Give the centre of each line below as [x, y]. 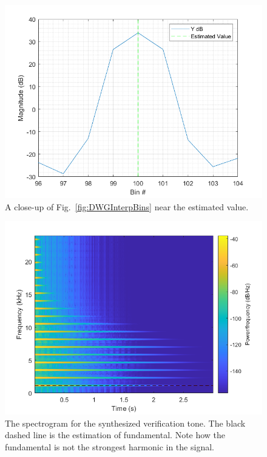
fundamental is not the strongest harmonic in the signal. [110, 446]
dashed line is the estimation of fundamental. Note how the [115, 435]
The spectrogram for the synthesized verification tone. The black [125, 423]
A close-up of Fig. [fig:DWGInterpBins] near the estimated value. [127, 206]
